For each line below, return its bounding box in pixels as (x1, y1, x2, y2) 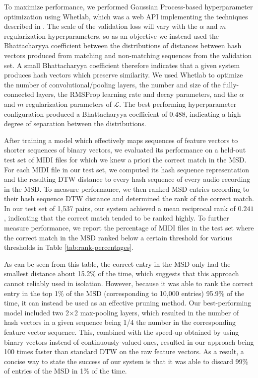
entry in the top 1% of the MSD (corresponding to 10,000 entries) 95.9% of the (4, 288, 245, 298)
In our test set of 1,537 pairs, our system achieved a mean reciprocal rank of (4, 203, 236, 213)
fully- (223, 79, 239, 89)
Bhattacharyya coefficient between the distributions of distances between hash (4, 40, 242, 51)
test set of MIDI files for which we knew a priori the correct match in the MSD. (4, 154, 247, 164)
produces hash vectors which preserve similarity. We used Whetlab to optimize (4, 70, 243, 80)
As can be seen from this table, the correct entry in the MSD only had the (4, 258, 231, 269)
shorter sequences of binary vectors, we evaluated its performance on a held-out (4, 145, 246, 155)
